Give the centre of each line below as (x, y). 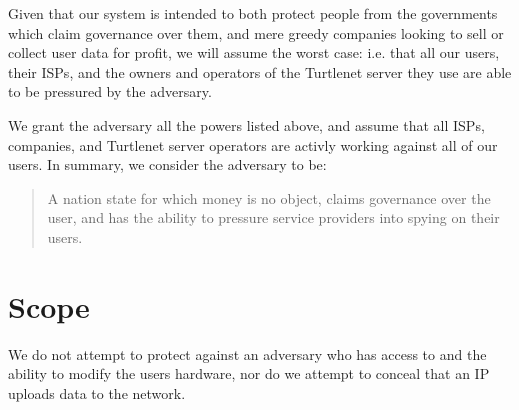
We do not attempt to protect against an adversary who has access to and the (247, 353)
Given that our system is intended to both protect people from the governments (253, 13)
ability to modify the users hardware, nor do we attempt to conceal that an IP (249, 373)
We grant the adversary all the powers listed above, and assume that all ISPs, (246, 124)
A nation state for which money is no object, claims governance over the (269, 197)
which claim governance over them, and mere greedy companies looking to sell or (256, 32)
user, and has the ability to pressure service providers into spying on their (273, 217)
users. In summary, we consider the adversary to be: (167, 164)
